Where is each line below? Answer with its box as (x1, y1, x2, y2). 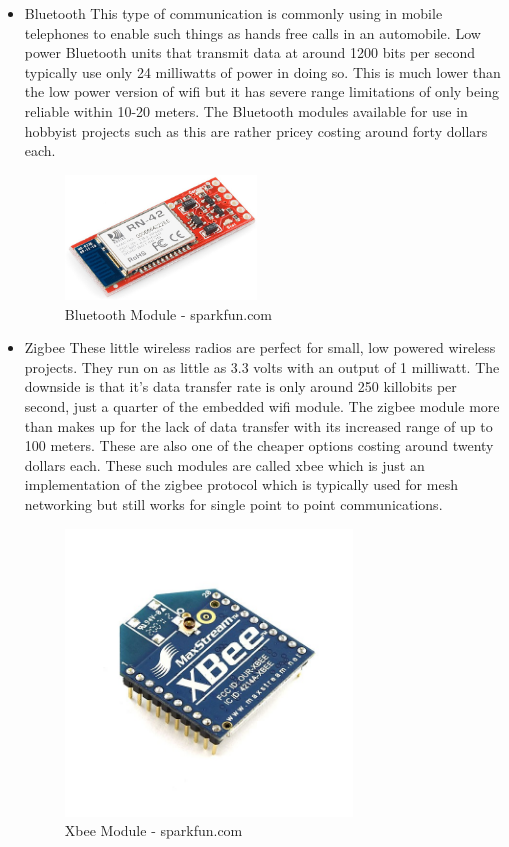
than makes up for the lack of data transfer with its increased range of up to (24, 415, 493, 436)
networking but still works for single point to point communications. (24, 493, 443, 514)
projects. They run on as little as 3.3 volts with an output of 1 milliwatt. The (24, 356, 500, 377)
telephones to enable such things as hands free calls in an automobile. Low (24, 22, 481, 43)
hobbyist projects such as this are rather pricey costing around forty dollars (24, 120, 488, 141)
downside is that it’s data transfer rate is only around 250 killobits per (24, 376, 457, 397)
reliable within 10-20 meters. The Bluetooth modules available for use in (24, 100, 468, 121)
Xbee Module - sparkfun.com (64, 820, 243, 841)
